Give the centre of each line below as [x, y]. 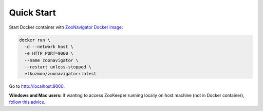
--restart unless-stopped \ [58, 67]
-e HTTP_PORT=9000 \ [49, 54]
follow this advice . [27, 102]
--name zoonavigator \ [52, 60]
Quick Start [32, 13]
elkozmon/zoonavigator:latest [61, 74]
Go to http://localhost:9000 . [37, 86]
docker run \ [35, 40]
